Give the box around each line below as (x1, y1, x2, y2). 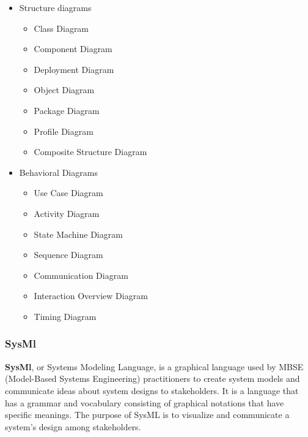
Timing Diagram (34, 310, 97, 322)
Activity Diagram (34, 207, 100, 219)
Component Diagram (34, 42, 112, 55)
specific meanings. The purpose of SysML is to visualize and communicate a (5, 408, 290, 421)
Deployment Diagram (34, 63, 114, 75)
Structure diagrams (19, 1, 92, 13)
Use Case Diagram (34, 186, 103, 199)
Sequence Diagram (34, 248, 103, 261)
